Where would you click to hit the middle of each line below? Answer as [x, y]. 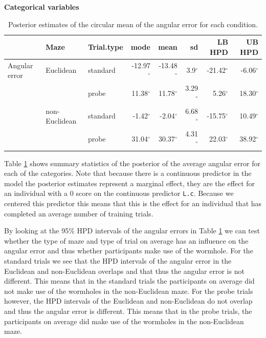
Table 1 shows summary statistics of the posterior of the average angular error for [132, 163]
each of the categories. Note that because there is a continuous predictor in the [128, 173]
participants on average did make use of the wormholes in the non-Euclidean [124, 321]
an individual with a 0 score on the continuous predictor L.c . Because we [119, 193]
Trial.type [105, 46]
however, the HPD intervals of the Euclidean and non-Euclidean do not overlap [128, 301]
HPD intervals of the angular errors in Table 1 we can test [168, 231]
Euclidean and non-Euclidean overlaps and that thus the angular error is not [124, 271]
